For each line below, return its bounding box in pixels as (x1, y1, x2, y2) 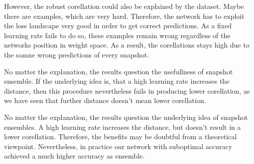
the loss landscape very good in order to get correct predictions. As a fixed (4, 20, 232, 31)
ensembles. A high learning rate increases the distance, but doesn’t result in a (4, 121, 241, 132)
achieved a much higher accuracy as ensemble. (4, 151, 145, 161)
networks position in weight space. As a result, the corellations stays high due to (4, 40, 250, 50)
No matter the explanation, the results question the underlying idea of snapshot (4, 111, 248, 122)
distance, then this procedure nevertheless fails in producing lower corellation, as (4, 85, 250, 96)
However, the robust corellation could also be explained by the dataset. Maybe (4, 1, 244, 11)
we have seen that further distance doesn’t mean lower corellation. (4, 95, 206, 106)
